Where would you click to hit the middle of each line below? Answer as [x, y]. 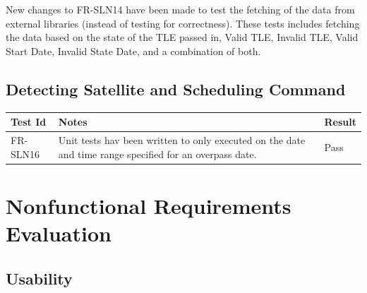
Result [340, 122]
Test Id [29, 122]
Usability [39, 278]
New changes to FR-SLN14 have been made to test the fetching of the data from [180, 9]
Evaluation [59, 233]
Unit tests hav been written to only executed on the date [182, 139]
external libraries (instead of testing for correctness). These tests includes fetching [183, 23]
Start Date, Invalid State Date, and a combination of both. [133, 50]
